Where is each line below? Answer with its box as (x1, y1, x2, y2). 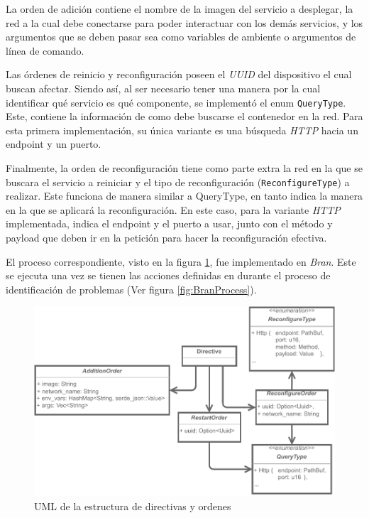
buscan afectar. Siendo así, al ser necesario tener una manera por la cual (6, 80, 321, 95)
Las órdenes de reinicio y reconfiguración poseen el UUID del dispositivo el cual (6, 67, 352, 82)
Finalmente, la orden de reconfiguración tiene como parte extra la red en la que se (6, 161, 363, 175)
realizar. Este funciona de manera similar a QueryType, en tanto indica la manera (6, 188, 363, 203)
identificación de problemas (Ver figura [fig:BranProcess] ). (6, 281, 257, 296)
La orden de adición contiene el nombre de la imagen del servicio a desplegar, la (6, 1, 353, 16)
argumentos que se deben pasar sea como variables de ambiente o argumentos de (6, 29, 356, 44)
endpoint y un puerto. (6, 136, 101, 151)
